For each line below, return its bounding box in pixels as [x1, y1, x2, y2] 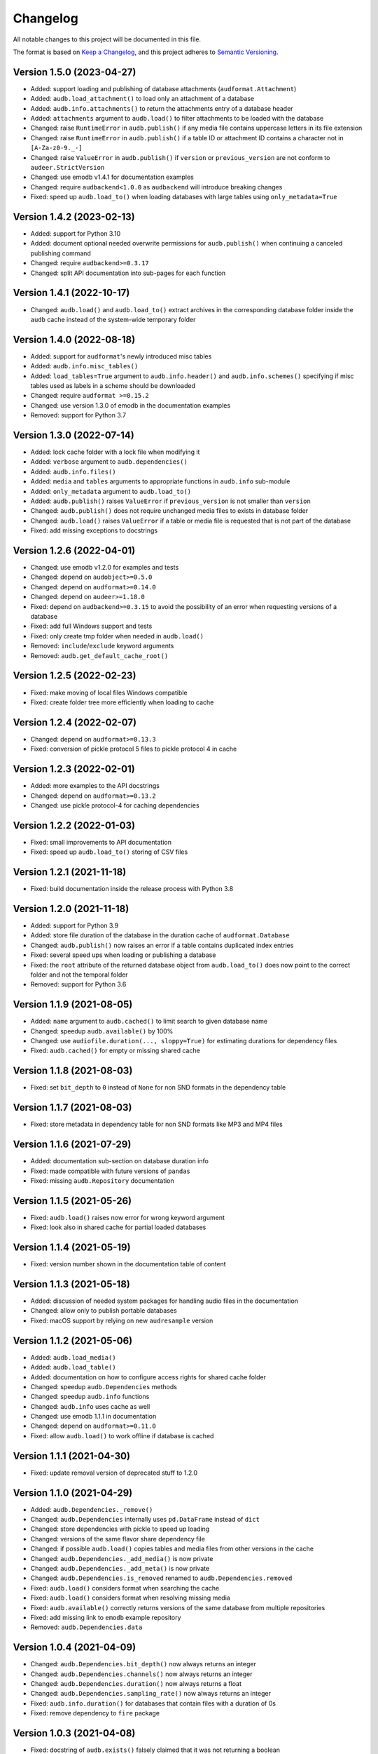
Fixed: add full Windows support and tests [30, 622, 153, 631]
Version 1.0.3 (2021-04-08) [13, 1727, 136, 1739]
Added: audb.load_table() [30, 1363, 116, 1372]
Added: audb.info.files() [30, 467, 116, 476]
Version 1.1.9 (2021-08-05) [13, 998, 133, 1010]
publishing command [30, 249, 91, 257]
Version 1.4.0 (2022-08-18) [13, 333, 136, 345]
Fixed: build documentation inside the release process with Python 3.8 [30, 885, 234, 893]
